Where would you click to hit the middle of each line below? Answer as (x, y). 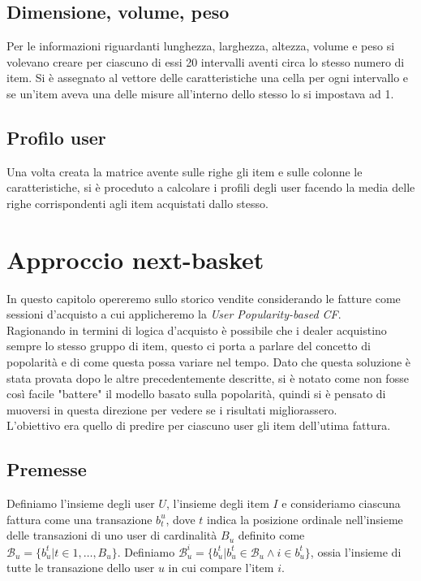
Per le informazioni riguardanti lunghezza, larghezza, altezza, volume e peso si (201, 46)
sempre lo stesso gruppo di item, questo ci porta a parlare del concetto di (189, 346)
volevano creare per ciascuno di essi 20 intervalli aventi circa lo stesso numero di (206, 61)
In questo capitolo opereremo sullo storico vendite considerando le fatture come (204, 298)
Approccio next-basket (135, 259)
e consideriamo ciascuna (341, 503)
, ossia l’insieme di (356, 551)
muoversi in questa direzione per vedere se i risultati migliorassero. (172, 409)
